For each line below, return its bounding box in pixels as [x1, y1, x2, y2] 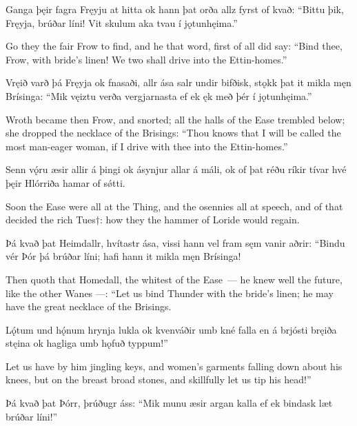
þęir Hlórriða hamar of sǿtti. [6, 175, 125, 190]
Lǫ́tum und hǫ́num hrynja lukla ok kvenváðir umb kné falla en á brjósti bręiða [6, 322, 337, 336]
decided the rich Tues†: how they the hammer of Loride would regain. [6, 212, 300, 227]
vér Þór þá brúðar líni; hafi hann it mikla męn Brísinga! [6, 249, 241, 263]
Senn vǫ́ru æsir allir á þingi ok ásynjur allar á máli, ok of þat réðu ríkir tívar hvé [6, 162, 347, 176]
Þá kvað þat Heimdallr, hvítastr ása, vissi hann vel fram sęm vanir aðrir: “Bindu [6, 235, 345, 250]
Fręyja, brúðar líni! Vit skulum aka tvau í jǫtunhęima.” [6, 15, 238, 30]
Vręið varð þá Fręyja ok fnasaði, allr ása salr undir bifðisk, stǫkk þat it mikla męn [6, 75, 351, 90]
